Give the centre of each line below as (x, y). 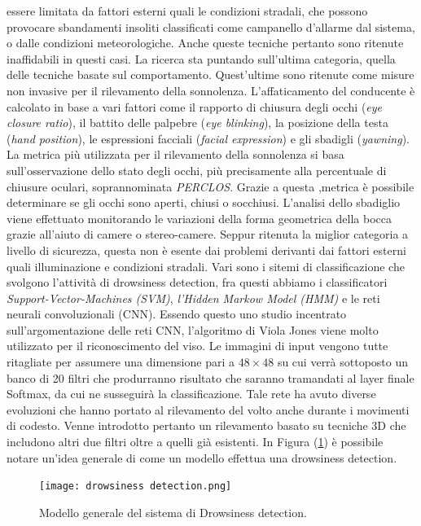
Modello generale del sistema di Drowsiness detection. (173, 512)
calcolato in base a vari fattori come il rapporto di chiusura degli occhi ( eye (195, 106)
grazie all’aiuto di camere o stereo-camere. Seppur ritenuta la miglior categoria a (208, 234)
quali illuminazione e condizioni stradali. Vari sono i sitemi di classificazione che (206, 266)
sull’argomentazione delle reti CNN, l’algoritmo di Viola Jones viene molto (193, 329)
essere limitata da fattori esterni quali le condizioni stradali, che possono (187, 11)
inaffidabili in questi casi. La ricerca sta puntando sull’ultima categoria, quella (201, 58)
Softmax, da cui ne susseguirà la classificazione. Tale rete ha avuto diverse (191, 394)
